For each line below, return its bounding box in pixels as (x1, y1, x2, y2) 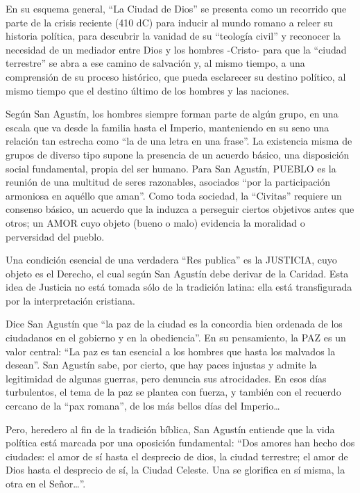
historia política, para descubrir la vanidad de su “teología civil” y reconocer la (6, 29, 341, 43)
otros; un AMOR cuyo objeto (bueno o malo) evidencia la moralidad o (6, 215, 305, 229)
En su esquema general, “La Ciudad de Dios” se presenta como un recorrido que (6, 1, 347, 15)
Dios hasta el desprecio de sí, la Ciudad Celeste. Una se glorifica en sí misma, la (6, 462, 345, 477)
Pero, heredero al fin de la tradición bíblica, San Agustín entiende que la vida (6, 421, 335, 436)
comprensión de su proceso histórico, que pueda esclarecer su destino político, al (6, 69, 346, 83)
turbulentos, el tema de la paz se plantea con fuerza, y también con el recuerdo (6, 385, 341, 399)
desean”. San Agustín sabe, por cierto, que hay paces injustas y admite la (6, 357, 317, 372)
